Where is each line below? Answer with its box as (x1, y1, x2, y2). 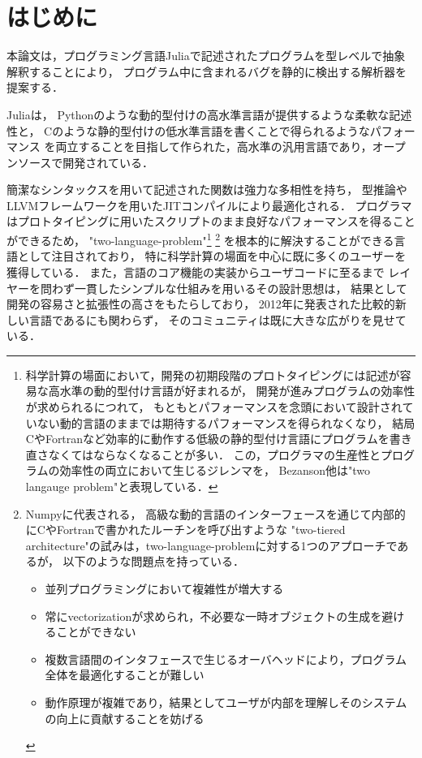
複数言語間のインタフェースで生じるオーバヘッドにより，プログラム (45, 650, 407, 667)
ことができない (56, 623, 136, 640)
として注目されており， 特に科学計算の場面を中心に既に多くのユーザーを (17, 248, 407, 265)
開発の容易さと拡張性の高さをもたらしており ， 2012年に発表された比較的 (6, 295, 395, 312)
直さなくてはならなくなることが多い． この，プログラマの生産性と (25, 446, 381, 463)
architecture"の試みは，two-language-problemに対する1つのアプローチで (25, 536, 398, 553)
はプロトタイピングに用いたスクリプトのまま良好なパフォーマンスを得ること (6, 213, 416, 230)
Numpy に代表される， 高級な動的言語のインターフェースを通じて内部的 (25, 505, 406, 522)
